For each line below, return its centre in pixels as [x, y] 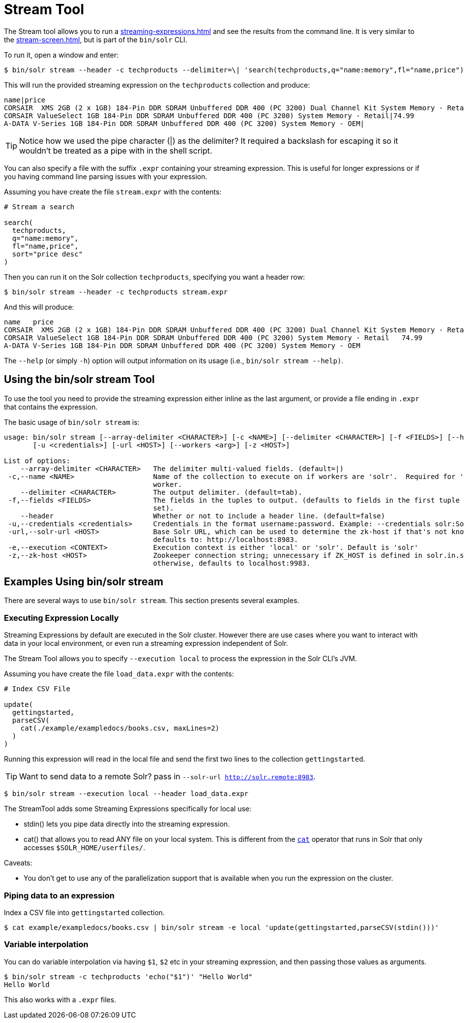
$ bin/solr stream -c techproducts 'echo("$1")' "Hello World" [128, 976]
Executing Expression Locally [61, 618]
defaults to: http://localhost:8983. [226, 539]
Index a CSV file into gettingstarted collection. [85, 912]
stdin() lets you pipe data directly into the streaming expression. [127, 824]
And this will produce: [39, 307]
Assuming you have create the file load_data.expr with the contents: [119, 674]
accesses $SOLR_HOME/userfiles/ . [85, 848]
